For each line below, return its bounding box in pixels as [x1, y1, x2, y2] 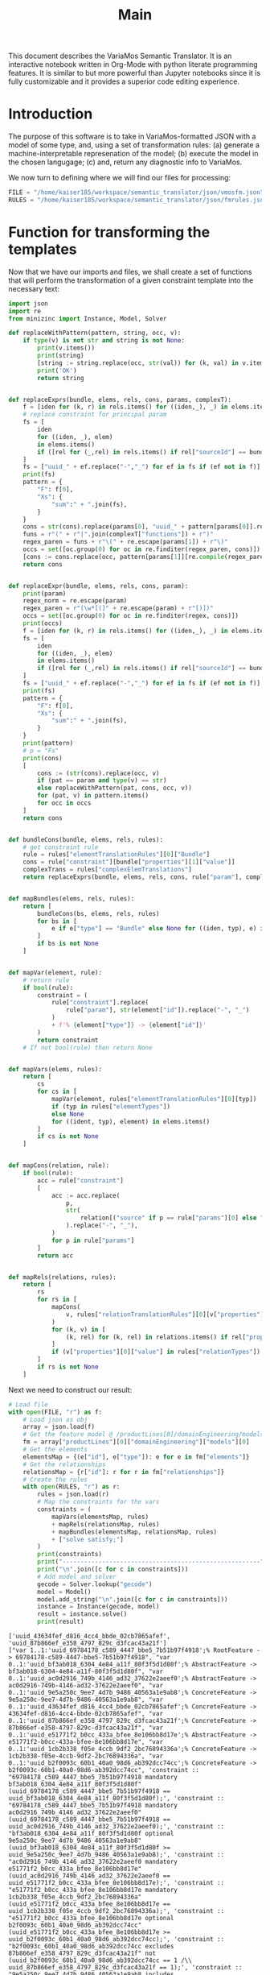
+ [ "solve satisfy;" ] [51, 1535, 125, 1543]
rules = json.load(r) [37, 1490, 110, 1499]
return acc [37, 1251, 74, 1260]
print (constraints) [37, 1551, 103, 1559]
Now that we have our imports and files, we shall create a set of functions [8, 267, 252, 276]
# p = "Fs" [22, 747, 59, 755]
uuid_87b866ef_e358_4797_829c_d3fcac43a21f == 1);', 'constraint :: [8, 1964, 243, 1972]
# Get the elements [22, 1446, 88, 1454]
